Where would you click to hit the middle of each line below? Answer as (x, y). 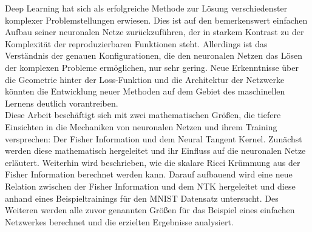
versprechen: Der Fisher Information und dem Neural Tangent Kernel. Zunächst (154, 138)
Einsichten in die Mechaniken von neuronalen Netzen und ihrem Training (141, 126)
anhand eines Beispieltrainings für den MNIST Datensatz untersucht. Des (142, 198)
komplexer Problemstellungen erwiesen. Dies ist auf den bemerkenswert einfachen (156, 20)
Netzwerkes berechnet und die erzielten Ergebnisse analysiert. (119, 221)
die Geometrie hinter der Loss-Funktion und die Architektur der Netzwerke (145, 79)
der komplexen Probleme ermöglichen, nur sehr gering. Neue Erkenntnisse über (152, 67)
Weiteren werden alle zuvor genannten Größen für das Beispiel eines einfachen (150, 210)
